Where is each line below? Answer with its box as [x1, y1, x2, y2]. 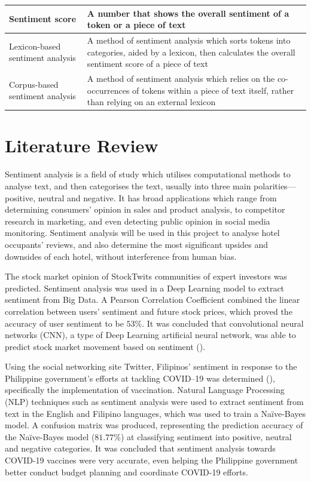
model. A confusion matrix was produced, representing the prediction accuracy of [5, 419, 303, 431]
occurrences [87, 84, 130, 96]
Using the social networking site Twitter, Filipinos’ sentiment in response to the [5, 360, 297, 373]
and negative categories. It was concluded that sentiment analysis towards [5, 442, 276, 455]
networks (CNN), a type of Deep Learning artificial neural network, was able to [5, 329, 296, 341]
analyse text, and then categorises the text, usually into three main [5, 179, 251, 192]
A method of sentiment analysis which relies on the [87, 72, 275, 84]
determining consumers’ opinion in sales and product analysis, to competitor [5, 203, 285, 216]
